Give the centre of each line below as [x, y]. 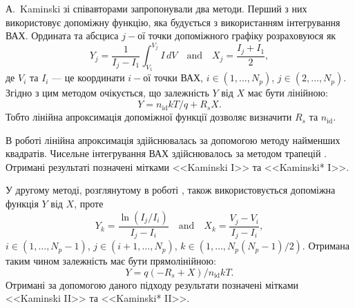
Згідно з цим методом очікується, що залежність [107, 93]
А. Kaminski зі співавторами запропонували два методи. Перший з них [156, 8]
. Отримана [326, 246]
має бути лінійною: [288, 93]
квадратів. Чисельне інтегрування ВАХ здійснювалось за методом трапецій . [166, 153]
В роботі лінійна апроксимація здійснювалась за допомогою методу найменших [173, 140]
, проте [89, 204]
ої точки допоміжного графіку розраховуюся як [237, 35]
